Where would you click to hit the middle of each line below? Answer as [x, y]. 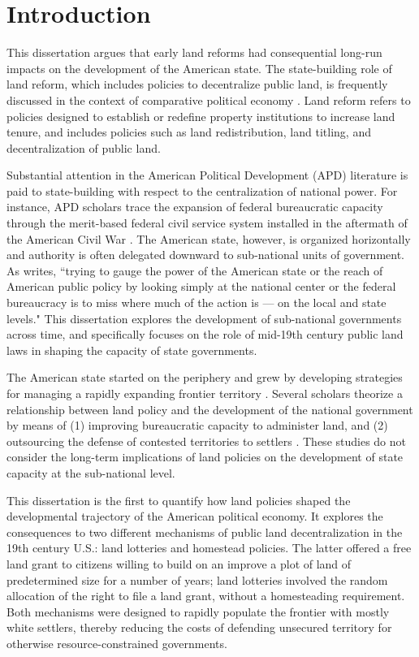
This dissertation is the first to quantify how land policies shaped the [179, 500]
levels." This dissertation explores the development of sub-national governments [204, 318]
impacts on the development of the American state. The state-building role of [199, 68]
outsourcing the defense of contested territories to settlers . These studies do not [207, 441]
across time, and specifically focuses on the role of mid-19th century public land [205, 334]
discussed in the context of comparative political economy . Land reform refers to [209, 99]
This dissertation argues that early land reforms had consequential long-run [194, 52]
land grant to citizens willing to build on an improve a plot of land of [179, 563]
